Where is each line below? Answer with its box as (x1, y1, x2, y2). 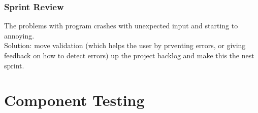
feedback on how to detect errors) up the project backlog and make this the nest (4, 50, 254, 60)
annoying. (4, 30, 35, 41)
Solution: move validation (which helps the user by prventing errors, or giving (4, 40, 246, 51)
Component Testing (4, 90, 145, 110)
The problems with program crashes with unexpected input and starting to (4, 20, 238, 31)
